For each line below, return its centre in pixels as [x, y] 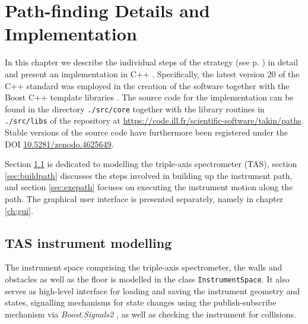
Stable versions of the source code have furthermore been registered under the [146, 132]
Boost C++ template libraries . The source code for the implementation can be [149, 97]
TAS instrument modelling [88, 242]
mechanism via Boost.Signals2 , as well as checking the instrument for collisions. [150, 314]
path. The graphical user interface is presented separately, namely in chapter [144, 198]
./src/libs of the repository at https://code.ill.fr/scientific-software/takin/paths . [154, 120]
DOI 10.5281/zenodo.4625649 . [59, 144]
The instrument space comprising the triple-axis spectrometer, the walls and [144, 267]
